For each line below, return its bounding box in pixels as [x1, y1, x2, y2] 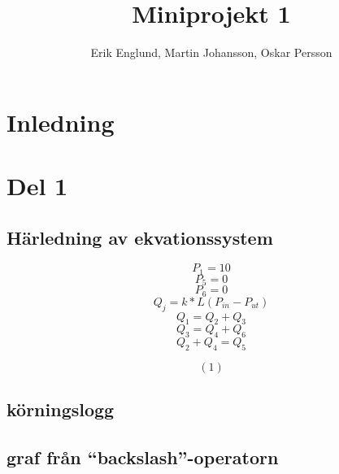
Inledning [7, 105, 115, 138]
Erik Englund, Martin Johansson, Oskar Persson [90, 44, 332, 61]
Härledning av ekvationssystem [7, 224, 273, 250]
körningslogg [7, 397, 115, 422]
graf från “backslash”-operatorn [7, 445, 279, 470]
